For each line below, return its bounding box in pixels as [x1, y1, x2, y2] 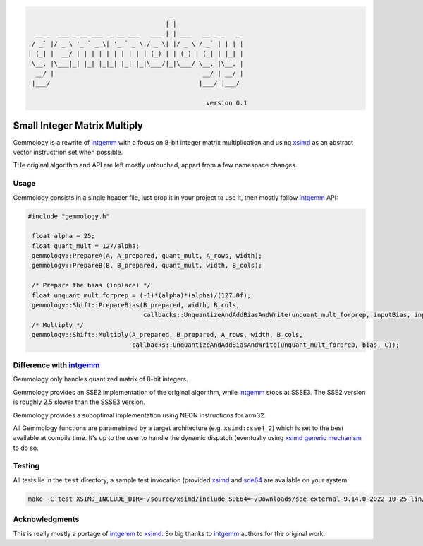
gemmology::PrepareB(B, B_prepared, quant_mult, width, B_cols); [32, 261, 262, 270]
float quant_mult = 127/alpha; [32, 242, 140, 250]
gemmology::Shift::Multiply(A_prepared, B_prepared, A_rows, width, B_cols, [32, 331, 303, 339]
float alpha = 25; [32, 232, 95, 240]
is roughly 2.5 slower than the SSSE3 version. [13, 398, 146, 406]
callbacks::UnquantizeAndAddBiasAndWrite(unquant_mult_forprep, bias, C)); [131, 340, 400, 349]
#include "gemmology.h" [27, 212, 111, 220]
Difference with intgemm [13, 360, 100, 370]
